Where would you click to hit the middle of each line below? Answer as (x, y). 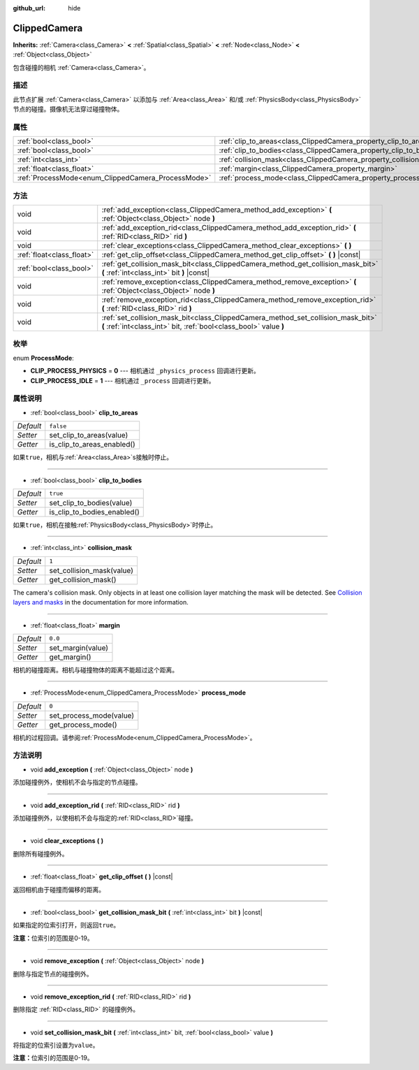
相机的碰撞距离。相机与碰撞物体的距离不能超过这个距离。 (95, 670)
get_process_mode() (83, 725)
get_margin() (70, 657)
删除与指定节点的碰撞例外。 (53, 974)
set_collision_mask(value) (91, 570)
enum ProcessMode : (44, 358)
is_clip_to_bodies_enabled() (94, 512)
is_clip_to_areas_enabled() (92, 444)
